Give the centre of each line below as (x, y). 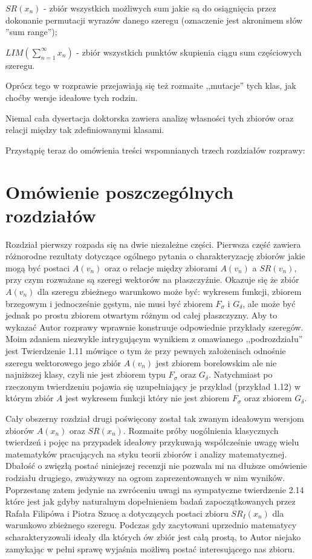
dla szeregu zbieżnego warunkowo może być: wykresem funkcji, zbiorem (170, 292)
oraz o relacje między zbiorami (161, 267)
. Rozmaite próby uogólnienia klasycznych (201, 430)
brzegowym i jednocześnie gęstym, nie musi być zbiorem (109, 303)
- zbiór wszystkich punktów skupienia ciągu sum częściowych (189, 52)
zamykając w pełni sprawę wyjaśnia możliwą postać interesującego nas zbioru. (150, 548)
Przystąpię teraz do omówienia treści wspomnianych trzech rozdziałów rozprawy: (155, 150)
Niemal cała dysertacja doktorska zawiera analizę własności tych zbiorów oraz (150, 118)
